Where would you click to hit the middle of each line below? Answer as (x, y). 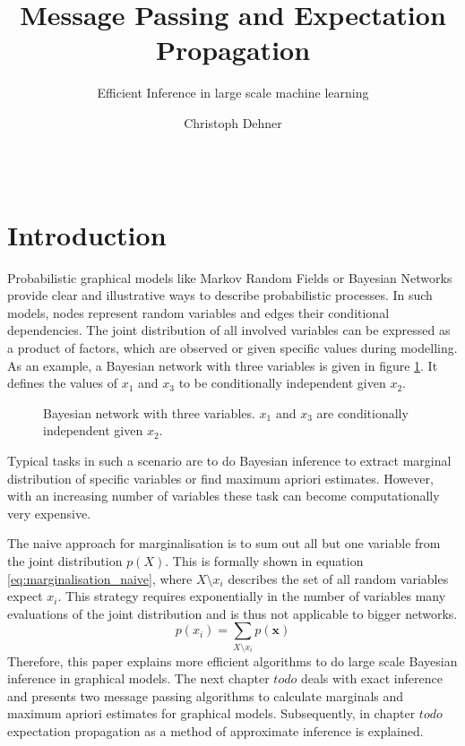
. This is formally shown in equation (264, 560)
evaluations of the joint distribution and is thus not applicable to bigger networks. (232, 613)
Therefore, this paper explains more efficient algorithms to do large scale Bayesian (232, 660)
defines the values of (63, 383)
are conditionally (362, 412)
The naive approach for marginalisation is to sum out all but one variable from (224, 543)
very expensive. (49, 513)
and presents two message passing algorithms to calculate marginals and (206, 695)
